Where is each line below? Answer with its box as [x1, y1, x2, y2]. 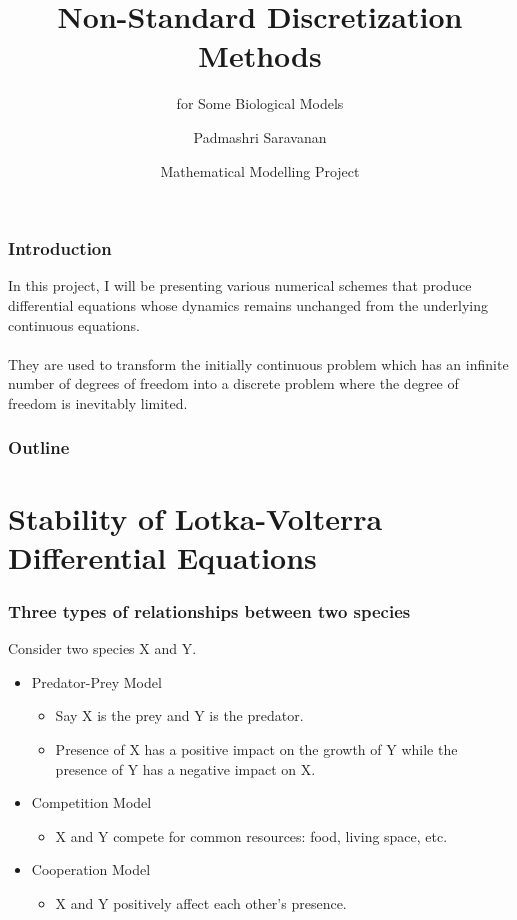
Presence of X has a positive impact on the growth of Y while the [55, 738, 458, 759]
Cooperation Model [31, 859, 151, 880]
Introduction [8, 236, 112, 261]
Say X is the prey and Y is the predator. [55, 705, 304, 726]
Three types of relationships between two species [8, 598, 411, 623]
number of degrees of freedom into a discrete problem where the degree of [8, 373, 459, 394]
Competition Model [31, 792, 152, 813]
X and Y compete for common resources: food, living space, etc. [55, 825, 448, 846]
